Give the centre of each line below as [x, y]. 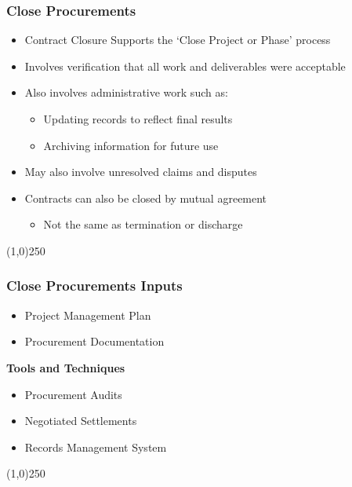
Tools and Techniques [66, 367]
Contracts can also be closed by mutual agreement [146, 198]
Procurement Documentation [94, 341]
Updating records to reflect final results [138, 119]
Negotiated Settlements [81, 421]
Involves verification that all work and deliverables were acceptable [185, 66]
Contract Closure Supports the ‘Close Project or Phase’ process [178, 40]
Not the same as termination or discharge [143, 224]
